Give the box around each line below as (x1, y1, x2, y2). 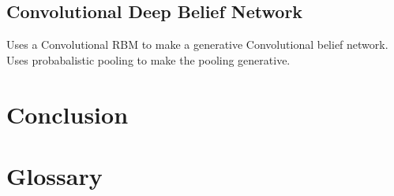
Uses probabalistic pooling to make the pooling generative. (6, 51, 291, 68)
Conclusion (6, 98, 129, 130)
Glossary (6, 159, 103, 191)
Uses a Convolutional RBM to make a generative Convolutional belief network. (6, 36, 388, 53)
